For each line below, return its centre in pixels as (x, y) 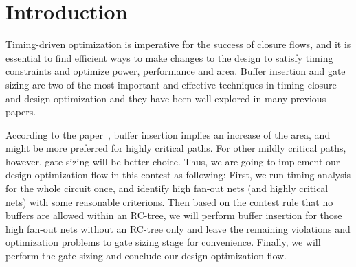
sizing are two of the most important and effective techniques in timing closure (171, 84)
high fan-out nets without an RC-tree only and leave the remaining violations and (178, 228)
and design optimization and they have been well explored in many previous (166, 98)
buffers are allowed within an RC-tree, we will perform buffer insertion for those (174, 215)
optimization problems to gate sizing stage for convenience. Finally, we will (163, 242)
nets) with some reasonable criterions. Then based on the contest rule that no (169, 201)
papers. (21, 112)
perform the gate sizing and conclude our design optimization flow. (146, 256)
